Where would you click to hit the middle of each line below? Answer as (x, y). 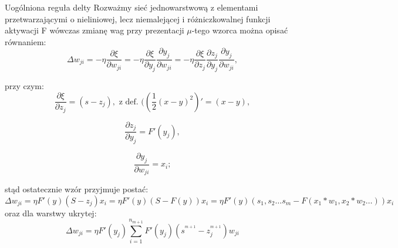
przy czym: (24, 86)
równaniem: (26, 41)
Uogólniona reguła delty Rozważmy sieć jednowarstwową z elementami (131, 7)
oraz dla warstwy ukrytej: (51, 213)
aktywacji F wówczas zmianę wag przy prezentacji (95, 30)
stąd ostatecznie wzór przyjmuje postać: (77, 189)
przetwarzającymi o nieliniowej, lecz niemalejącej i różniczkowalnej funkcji (138, 18)
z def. (129, 102)
